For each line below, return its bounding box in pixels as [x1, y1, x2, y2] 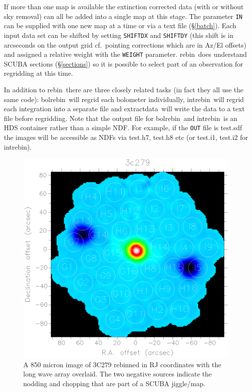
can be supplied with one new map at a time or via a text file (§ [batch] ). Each [4, 20, 236, 31]
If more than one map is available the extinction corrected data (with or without [4, 1, 244, 11]
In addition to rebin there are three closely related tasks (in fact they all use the [4, 84, 244, 94]
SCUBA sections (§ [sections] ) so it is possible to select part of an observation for [4, 58, 243, 68]
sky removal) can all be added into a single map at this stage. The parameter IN [4, 11, 243, 21]
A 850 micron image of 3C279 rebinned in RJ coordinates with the [23, 359, 221, 369]
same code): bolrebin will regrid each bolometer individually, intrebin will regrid [4, 94, 244, 104]
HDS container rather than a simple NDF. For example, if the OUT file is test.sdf [4, 122, 242, 133]
